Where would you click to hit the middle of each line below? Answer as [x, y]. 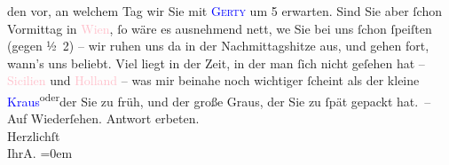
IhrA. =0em [40, 153]
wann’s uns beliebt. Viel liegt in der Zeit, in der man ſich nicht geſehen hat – [216, 63]
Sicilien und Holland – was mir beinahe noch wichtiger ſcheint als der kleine [213, 80]
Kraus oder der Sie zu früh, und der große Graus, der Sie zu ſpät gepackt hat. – [219, 99]
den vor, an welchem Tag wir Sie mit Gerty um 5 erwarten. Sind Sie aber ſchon [224, 11]
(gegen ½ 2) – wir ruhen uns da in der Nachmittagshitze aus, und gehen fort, [218, 46]
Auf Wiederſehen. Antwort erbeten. [103, 118]
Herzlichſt [34, 135]
